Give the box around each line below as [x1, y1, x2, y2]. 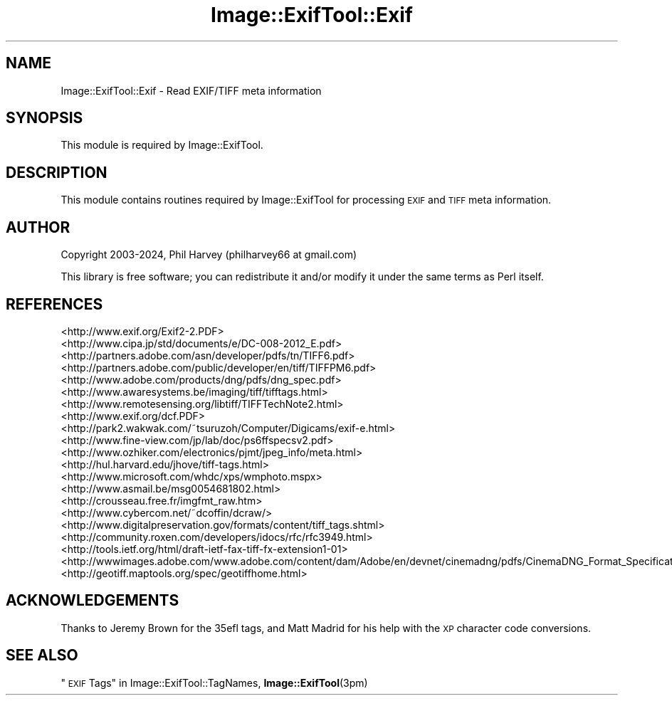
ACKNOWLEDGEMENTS [6, 591, 179, 610]
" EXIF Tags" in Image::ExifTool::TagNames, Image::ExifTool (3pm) [61, 676, 368, 689]
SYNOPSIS [6, 109, 83, 127]
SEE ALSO [6, 646, 78, 665]
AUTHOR [6, 218, 70, 236]
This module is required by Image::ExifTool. [61, 139, 263, 152]
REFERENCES [6, 295, 103, 313]
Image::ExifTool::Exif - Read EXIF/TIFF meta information [61, 84, 322, 97]
